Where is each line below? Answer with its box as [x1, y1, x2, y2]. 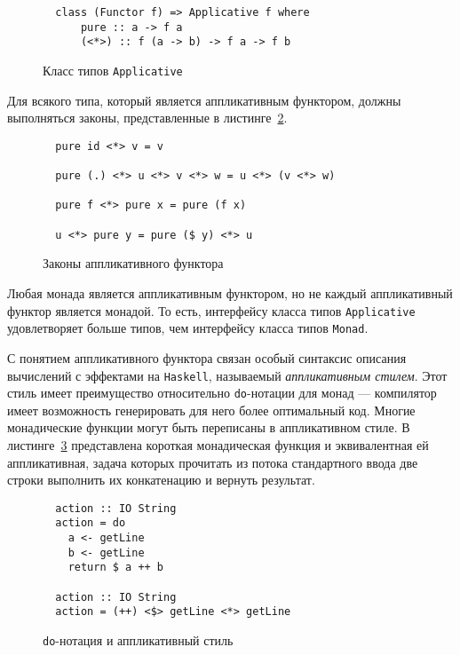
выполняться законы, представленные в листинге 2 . [7, 108, 288, 127]
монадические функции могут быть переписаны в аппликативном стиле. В [7, 418, 410, 437]
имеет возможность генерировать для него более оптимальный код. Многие [7, 400, 416, 419]
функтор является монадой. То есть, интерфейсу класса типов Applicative [7, 301, 416, 320]
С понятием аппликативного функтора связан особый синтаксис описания [7, 348, 407, 367]
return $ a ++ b [67, 561, 164, 574]
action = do [55, 517, 126, 530]
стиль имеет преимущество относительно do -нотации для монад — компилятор [7, 383, 437, 402]
